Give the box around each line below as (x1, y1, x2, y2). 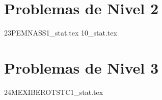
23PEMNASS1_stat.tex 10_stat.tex (4, 27, 117, 38)
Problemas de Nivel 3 (4, 57, 158, 78)
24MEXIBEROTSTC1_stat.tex (4, 86, 103, 97)
